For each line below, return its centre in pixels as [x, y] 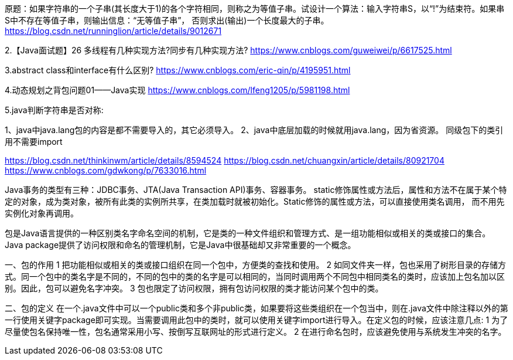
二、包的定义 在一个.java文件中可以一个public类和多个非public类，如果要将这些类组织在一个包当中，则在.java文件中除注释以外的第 [256, 308]
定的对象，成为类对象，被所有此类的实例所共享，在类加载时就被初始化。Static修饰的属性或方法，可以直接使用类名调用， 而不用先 [255, 201]
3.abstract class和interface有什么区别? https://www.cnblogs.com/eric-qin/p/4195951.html [178, 70]
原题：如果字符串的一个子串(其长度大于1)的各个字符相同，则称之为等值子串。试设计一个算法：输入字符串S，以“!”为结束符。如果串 [255, 9]
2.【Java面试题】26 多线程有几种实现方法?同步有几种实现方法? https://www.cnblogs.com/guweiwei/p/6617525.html [228, 50]
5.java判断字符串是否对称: [54, 110]
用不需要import [34, 142]
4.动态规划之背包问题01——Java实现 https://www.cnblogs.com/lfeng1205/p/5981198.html [177, 90]
